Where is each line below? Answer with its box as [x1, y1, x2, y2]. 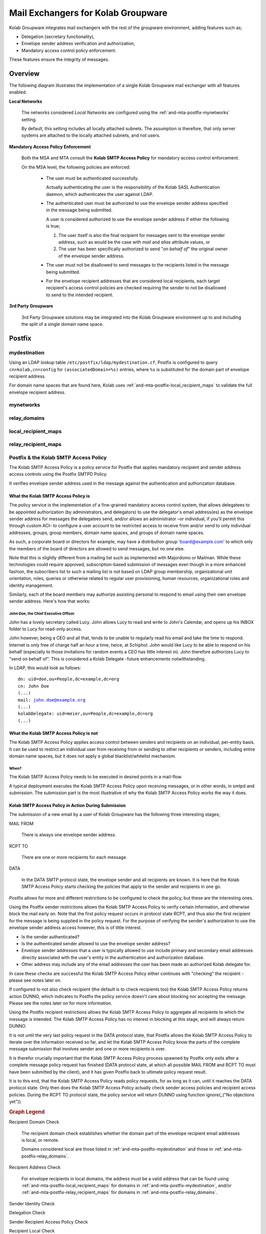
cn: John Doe [18, 683, 49, 689]
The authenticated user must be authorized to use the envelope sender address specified [46, 200, 228, 206]
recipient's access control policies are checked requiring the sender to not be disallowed [46, 285, 227, 291]
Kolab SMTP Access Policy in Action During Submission [9, 803, 126, 809]
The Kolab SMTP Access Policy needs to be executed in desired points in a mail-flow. [9, 774, 182, 780]
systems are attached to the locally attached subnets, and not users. [21, 132, 161, 138]
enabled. [9, 89, 27, 95]
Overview [9, 69, 40, 77]
